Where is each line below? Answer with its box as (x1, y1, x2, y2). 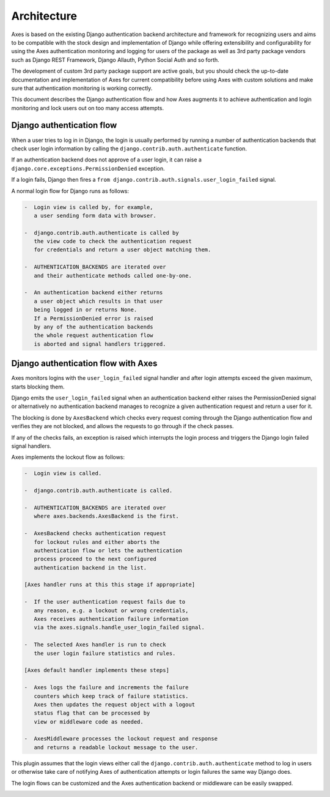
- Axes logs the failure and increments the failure (24, 684, 189, 691)
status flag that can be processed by (34, 710, 150, 717)
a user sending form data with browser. (34, 212, 157, 219)
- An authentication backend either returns (24, 289, 163, 296)
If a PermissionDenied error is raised (34, 315, 153, 322)
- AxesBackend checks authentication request (24, 530, 166, 537)
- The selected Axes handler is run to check (24, 641, 166, 648)
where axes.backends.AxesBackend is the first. (34, 513, 180, 520)
